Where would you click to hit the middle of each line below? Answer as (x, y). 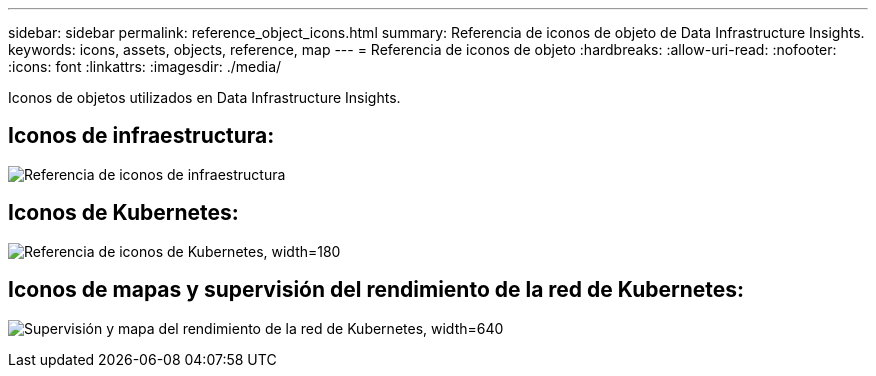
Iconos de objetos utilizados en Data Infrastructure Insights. (204, 97)
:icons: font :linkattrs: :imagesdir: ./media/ (145, 66)
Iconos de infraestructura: (141, 136)
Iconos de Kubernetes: (123, 213)
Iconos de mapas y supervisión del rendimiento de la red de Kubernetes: (376, 290)
